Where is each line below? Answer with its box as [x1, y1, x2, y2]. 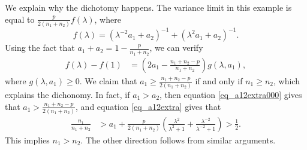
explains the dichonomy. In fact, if [5, 88, 130, 100]
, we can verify [149, 41, 203, 54]
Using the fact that [5, 41, 75, 54]
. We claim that [79, 74, 137, 87]
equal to [5, 13, 35, 25]
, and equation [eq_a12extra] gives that [76, 100, 221, 112]
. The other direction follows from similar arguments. [80, 133, 276, 146]
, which [273, 74, 300, 87]
